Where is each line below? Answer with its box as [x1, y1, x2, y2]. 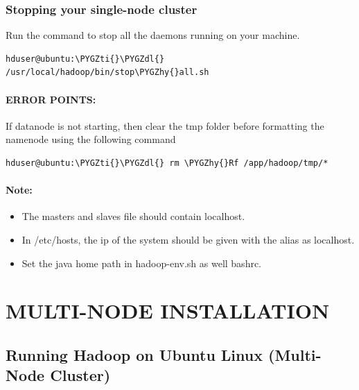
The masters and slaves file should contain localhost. [21, 209, 245, 223]
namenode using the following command [6, 132, 176, 146]
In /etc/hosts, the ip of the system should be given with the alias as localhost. [21, 232, 355, 246]
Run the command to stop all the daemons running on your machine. [6, 28, 300, 42]
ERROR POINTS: [6, 92, 96, 106]
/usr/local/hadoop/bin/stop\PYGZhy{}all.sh [6, 67, 209, 78]
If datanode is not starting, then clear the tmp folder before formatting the [6, 118, 324, 133]
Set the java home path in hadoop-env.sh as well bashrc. [21, 255, 262, 270]
